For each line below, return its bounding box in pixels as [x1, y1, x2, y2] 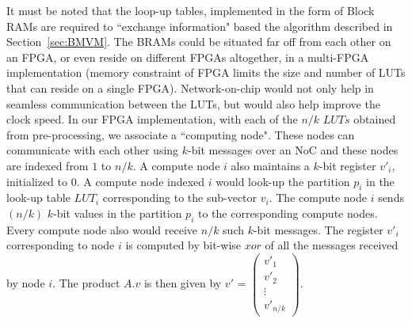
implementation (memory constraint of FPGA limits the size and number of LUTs [6, 64, 406, 81]
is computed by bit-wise [125, 237, 242, 253]
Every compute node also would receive [6, 221, 198, 237]
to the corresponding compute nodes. [197, 204, 378, 221]
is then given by [143, 275, 222, 291]
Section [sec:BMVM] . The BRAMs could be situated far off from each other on [6, 33, 391, 50]
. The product [52, 275, 120, 291]
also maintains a [231, 157, 310, 173]
